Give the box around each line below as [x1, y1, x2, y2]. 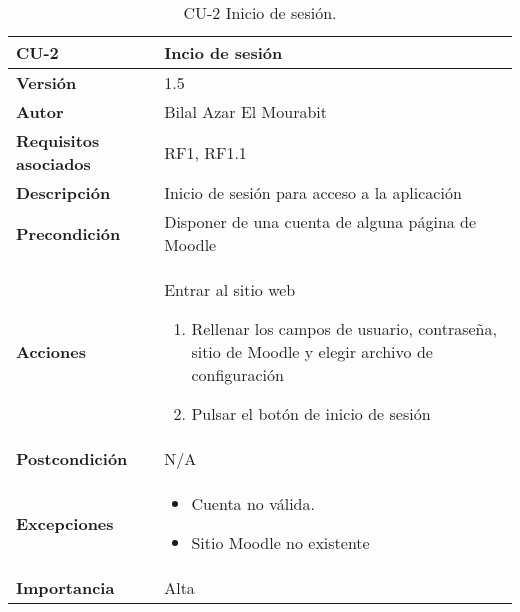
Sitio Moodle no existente [191, 531, 370, 554]
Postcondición [16, 447, 128, 470]
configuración [191, 363, 284, 386]
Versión [16, 71, 77, 94]
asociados [16, 152, 91, 175]
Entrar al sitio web [164, 278, 296, 301]
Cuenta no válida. [191, 492, 315, 515]
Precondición [16, 221, 121, 245]
